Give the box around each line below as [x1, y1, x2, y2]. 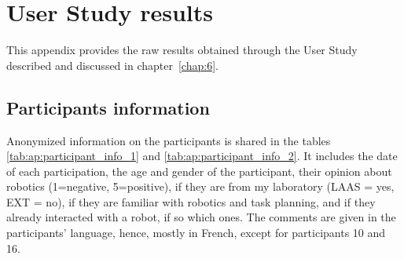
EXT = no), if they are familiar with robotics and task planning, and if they [6, 193, 376, 210]
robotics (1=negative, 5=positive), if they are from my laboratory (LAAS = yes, [6, 178, 395, 195]
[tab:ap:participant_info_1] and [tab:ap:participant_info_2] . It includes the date [6, 148, 398, 164]
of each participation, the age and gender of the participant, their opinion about [6, 162, 392, 179]
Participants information [6, 95, 210, 119]
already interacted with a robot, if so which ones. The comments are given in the [6, 209, 396, 225]
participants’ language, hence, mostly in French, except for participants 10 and [6, 224, 386, 241]
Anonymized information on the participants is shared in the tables [6, 132, 331, 148]
